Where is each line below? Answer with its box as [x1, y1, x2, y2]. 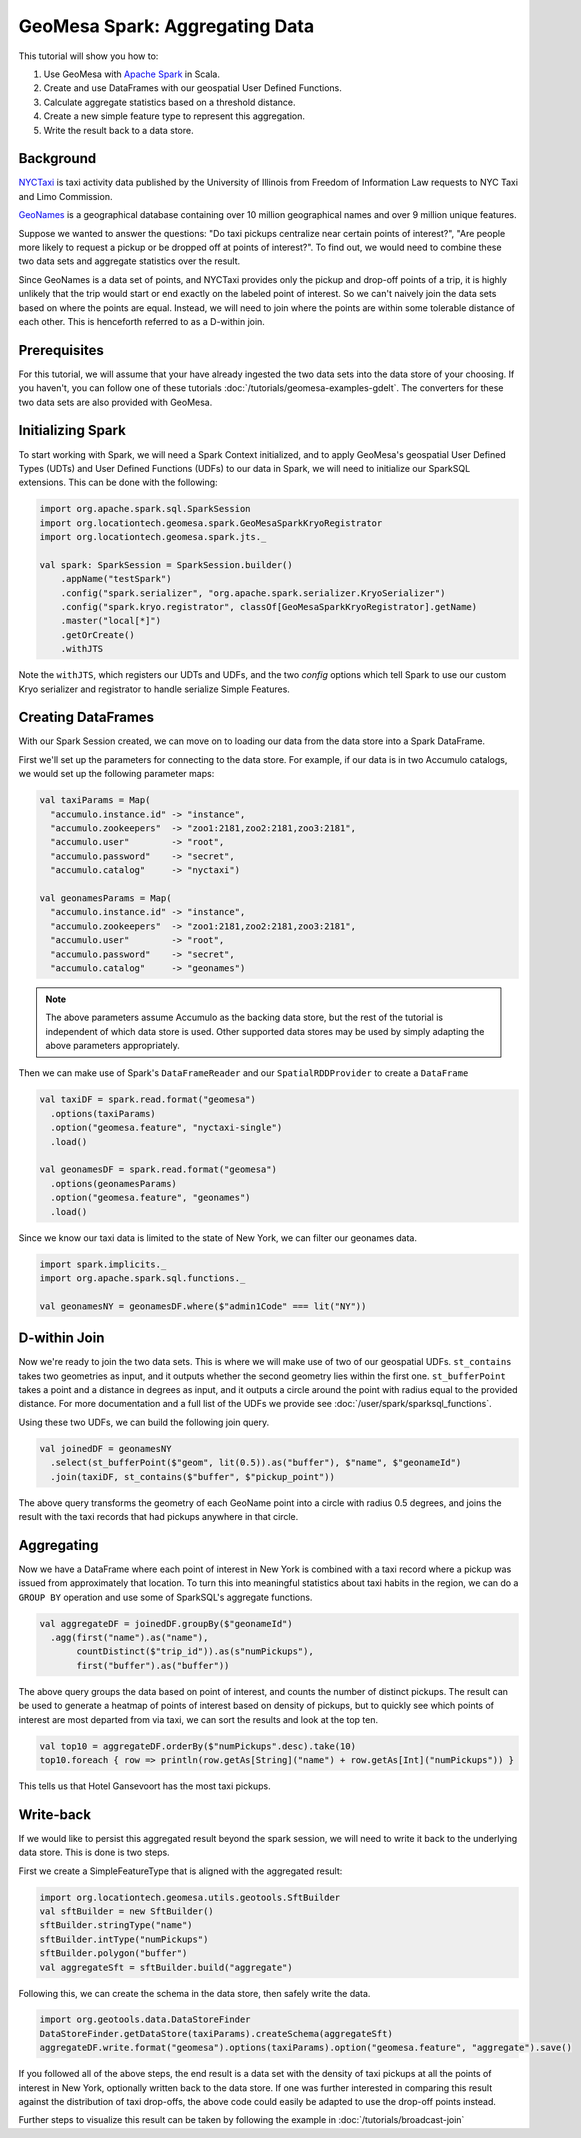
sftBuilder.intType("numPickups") [39, 1933, 209, 1945]
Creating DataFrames [18, 709, 155, 726]
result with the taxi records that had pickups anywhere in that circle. [18, 1510, 299, 1522]
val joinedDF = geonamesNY [39, 1443, 172, 1454]
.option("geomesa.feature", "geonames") [50, 1192, 251, 1204]
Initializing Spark [18, 422, 127, 439]
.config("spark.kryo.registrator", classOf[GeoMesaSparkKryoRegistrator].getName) [60, 601, 478, 613]
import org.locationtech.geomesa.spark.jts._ [39, 531, 267, 543]
